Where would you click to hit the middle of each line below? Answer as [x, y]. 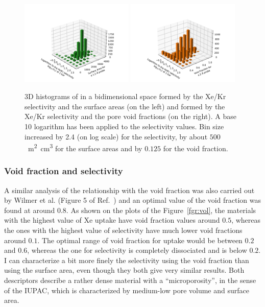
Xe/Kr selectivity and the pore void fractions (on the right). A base [130, 116]
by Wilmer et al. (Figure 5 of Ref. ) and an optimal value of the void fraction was [133, 200]
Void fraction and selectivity [64, 171]
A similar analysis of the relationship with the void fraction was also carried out [129, 190]
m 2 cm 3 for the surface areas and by [85, 147]
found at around [30, 210]
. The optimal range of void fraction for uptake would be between [140, 240]
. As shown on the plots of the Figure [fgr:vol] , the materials [161, 210]
